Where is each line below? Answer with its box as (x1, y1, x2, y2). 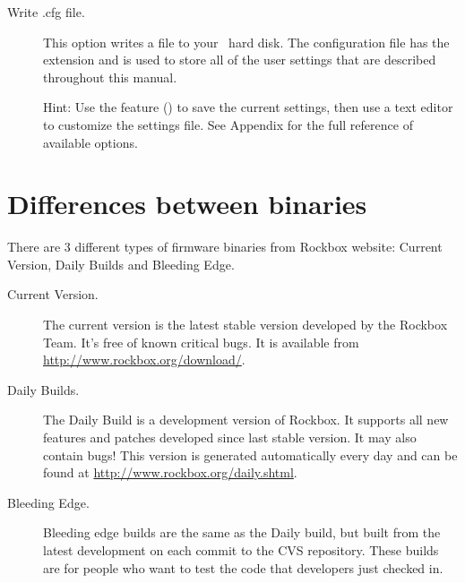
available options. (43, 133, 138, 151)
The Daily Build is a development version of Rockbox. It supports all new (43, 410, 449, 429)
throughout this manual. (43, 67, 177, 86)
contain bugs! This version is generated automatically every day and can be (43, 445, 458, 464)
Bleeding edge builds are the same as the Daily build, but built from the (43, 523, 441, 542)
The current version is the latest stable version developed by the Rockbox (43, 315, 448, 334)
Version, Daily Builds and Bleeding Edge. (7, 254, 235, 273)
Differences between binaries (7, 185, 367, 222)
